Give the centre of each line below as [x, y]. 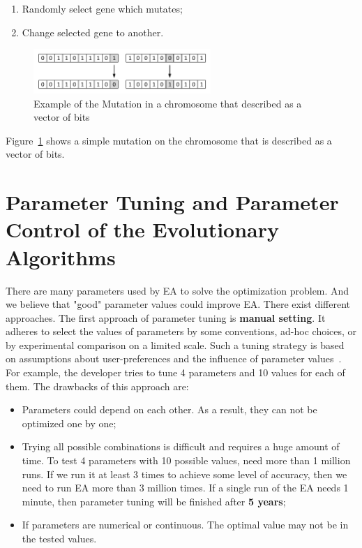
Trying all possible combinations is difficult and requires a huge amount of [181, 446]
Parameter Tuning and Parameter [172, 202]
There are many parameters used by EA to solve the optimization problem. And [178, 290]
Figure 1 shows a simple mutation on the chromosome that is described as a [169, 140]
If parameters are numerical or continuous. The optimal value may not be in [185, 525]
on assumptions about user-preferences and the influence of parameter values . [174, 358]
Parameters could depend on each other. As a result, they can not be [169, 409]
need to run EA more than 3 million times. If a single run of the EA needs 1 [185, 488]
